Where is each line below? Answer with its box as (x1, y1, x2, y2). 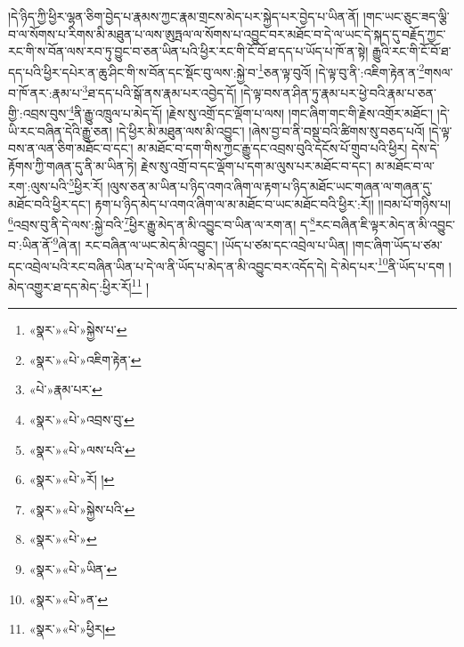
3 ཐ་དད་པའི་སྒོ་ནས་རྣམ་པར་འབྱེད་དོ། (82, 81, 237, 101)
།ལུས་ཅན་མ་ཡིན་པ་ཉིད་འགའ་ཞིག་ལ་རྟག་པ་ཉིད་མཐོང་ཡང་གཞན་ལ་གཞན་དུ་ (107, 176, 433, 195)
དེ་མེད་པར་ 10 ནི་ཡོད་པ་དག (330, 254, 444, 275)
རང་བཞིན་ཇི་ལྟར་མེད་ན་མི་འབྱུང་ (314, 214, 456, 233)
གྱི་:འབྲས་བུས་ (8, 103, 69, 122)
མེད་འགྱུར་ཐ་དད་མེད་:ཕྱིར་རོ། (8, 277, 132, 295)
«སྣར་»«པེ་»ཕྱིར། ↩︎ (28, 619, 116, 638)
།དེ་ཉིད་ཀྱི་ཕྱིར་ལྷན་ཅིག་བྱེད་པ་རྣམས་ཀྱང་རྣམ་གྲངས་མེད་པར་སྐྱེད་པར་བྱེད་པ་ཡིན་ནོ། (8, 7, 360, 25)
